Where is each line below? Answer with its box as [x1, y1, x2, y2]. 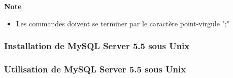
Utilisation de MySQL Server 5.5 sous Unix [4, 62, 186, 75]
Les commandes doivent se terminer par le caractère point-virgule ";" [16, 18, 229, 28]
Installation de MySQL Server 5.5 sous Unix [4, 40, 190, 52]
